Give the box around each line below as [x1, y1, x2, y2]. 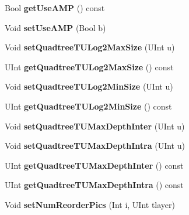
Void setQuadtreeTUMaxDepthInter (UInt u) [5, 120, 185, 132]
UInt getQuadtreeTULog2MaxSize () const [5, 60, 174, 73]
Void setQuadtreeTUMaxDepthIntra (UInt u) [5, 139, 185, 152]
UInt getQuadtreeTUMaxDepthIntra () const [5, 179, 184, 191]
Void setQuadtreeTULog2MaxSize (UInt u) [5, 41, 175, 53]
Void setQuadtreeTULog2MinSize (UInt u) [5, 80, 173, 93]
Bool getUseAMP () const [5, 2, 105, 13]
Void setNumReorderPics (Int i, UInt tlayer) [5, 198, 175, 210]
